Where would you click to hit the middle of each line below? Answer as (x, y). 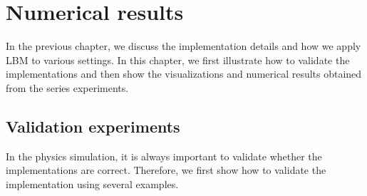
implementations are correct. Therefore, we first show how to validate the (166, 170)
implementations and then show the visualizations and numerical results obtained (184, 74)
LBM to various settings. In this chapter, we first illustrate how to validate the (178, 60)
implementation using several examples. (92, 184)
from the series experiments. (67, 87)
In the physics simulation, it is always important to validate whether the (164, 156)
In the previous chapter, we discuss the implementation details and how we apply (183, 46)
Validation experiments (93, 126)
